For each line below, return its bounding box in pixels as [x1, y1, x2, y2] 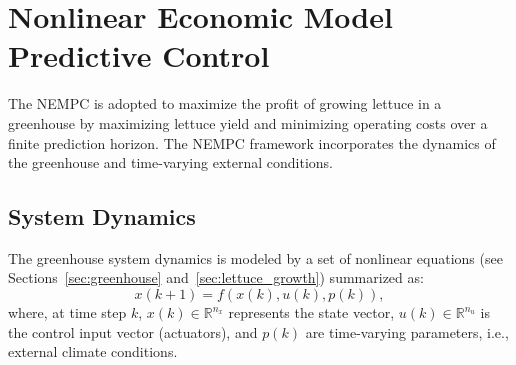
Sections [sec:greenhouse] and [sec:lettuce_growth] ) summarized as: [8, 267, 424, 288]
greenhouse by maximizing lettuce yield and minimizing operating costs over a [8, 112, 488, 133]
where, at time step [8, 302, 127, 323]
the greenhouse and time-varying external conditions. [8, 152, 334, 173]
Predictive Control [8, 35, 270, 76]
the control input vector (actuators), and [8, 321, 258, 342]
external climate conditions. [8, 341, 178, 362]
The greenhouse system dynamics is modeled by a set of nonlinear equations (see [8, 247, 503, 268]
